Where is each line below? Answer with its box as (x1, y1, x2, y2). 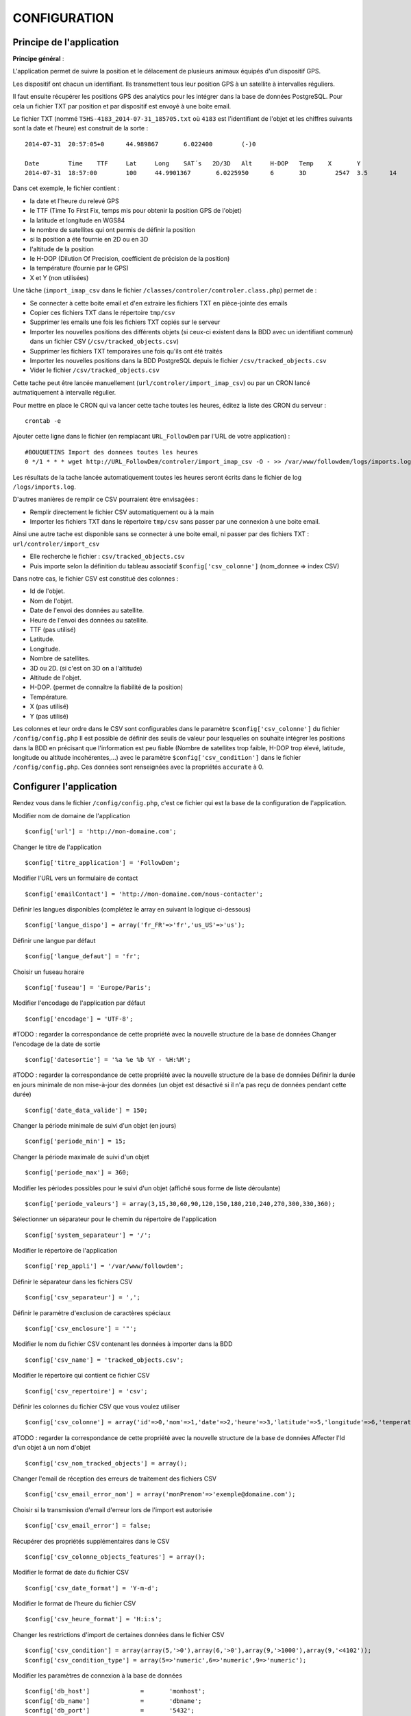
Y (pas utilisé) (29, 712, 68, 720)
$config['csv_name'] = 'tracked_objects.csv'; (25, 1356, 184, 1364)
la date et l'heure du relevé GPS (29, 196, 119, 205)
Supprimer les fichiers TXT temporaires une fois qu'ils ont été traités (29, 347, 223, 355)
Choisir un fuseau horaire (12, 968, 85, 976)
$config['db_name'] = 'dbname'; (25, 1697, 202, 1705)
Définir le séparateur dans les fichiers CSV (12, 1277, 133, 1286)
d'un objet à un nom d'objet (12, 1443, 91, 1452)
